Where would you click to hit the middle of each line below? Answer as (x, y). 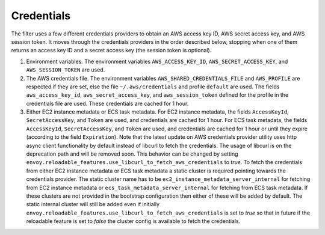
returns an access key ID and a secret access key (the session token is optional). (111, 50)
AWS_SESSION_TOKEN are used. (66, 70)
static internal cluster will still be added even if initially (93, 204)
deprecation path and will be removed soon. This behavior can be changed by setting (132, 154)
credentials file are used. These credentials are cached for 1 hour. (107, 103)
